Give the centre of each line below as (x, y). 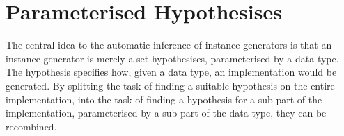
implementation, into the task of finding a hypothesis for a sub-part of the (164, 99)
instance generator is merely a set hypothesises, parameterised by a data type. (172, 58)
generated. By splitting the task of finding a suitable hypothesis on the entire (170, 85)
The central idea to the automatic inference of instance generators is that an (169, 45)
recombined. (31, 126)
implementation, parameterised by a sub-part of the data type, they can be (166, 113)
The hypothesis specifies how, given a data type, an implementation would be (171, 72)
